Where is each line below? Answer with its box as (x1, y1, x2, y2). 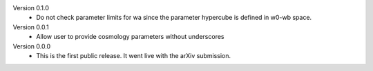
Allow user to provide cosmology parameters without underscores (36, 33, 224, 41)
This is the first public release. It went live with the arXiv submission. (36, 51, 231, 59)
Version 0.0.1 (12, 23, 49, 31)
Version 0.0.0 (12, 42, 51, 51)
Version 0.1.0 (12, 4, 50, 12)
